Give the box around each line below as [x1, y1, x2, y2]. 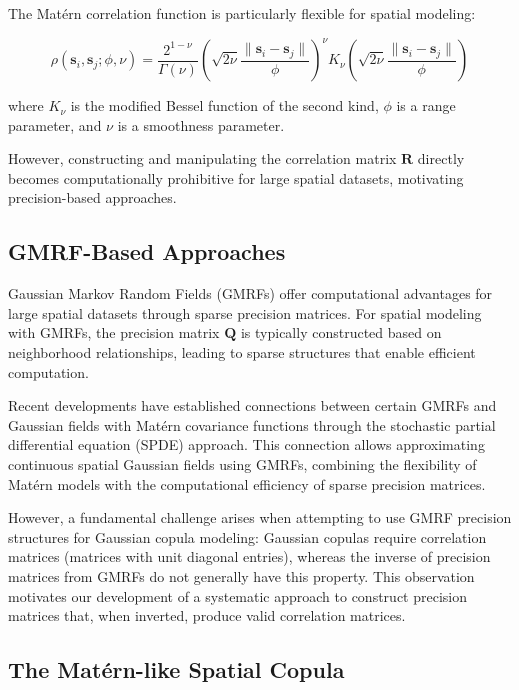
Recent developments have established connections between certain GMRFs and [8, 395, 497, 416]
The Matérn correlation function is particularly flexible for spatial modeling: [8, 3, 476, 23]
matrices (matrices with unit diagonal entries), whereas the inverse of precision [8, 546, 491, 567]
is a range [396, 95, 456, 116]
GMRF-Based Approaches [8, 236, 286, 267]
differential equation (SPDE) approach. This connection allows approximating [8, 434, 485, 455]
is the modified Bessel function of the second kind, [70, 95, 379, 116]
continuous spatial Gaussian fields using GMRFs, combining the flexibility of [8, 454, 477, 475]
